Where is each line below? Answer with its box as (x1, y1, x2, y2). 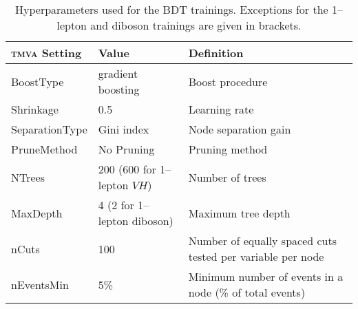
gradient (98, 65, 138, 81)
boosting (98, 81, 140, 97)
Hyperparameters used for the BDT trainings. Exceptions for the (15, 1, 328, 17)
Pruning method (188, 141, 268, 157)
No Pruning (98, 141, 155, 157)
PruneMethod (11, 141, 78, 157)
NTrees (11, 169, 45, 185)
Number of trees (188, 169, 266, 185)
